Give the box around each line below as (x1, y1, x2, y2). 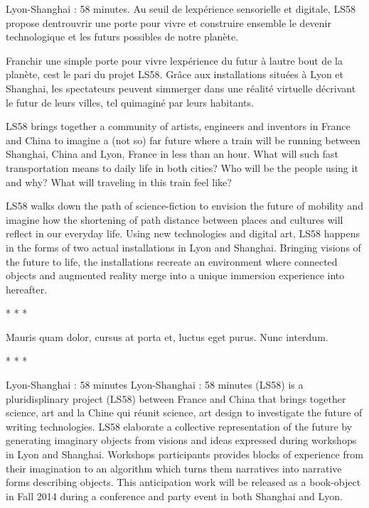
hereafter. (6, 281, 48, 296)
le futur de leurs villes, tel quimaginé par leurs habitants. (6, 94, 254, 109)
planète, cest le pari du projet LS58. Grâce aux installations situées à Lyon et (6, 67, 344, 82)
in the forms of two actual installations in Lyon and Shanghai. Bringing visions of (6, 239, 361, 254)
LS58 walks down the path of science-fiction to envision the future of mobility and (6, 198, 363, 213)
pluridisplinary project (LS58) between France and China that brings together (6, 391, 346, 406)
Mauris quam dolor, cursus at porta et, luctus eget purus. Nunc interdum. (6, 329, 328, 344)
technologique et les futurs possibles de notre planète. (6, 29, 239, 44)
